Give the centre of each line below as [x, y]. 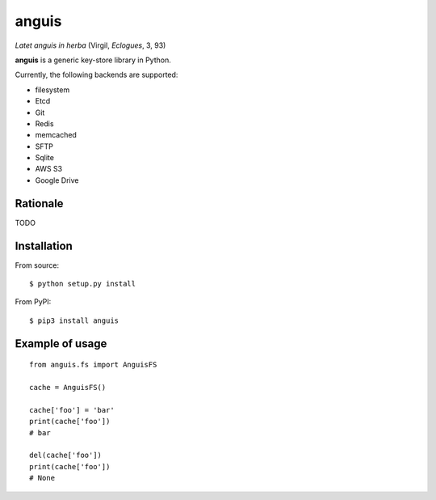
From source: [37, 265]
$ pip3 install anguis [74, 320]
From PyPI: [33, 302]
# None [42, 478]
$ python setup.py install [83, 284]
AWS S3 [49, 169]
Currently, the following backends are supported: [96, 75]
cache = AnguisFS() [68, 388]
